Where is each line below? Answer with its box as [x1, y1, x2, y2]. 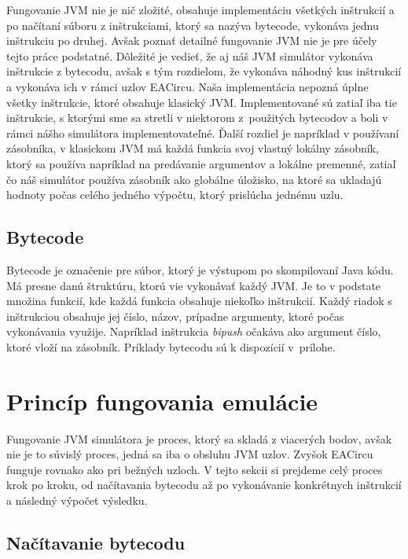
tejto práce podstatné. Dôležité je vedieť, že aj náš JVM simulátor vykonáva [6, 47, 373, 64]
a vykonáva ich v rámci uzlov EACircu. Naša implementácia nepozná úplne [6, 78, 369, 94]
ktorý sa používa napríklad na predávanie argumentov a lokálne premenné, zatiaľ [6, 155, 396, 171]
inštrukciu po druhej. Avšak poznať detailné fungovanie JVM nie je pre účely [6, 32, 377, 49]
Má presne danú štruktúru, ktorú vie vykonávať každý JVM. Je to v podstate [6, 277, 381, 293]
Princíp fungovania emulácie [6, 384, 318, 417]
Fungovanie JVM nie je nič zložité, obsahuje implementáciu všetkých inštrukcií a [6, 2, 395, 17]
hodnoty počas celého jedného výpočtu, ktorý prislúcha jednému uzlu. [6, 186, 344, 203]
